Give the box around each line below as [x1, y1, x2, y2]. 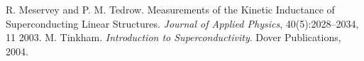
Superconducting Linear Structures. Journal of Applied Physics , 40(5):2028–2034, [6, 16, 359, 30]
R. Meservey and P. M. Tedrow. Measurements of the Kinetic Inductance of [6, 2, 335, 16]
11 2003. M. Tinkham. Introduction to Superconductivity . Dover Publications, [6, 30, 341, 45]
